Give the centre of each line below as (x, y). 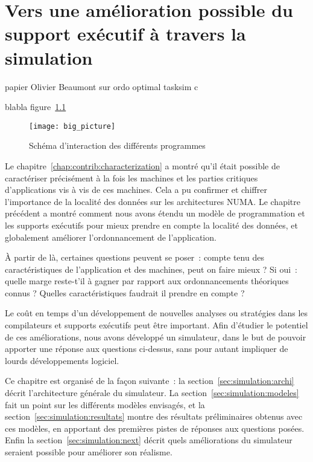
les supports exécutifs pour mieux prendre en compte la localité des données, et (151, 225)
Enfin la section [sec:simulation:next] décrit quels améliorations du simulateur (149, 440)
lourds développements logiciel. (62, 360)
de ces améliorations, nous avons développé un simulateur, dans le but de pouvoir (156, 337)
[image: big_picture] (72, 126)
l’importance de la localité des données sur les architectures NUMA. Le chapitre (153, 201)
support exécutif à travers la (125, 34)
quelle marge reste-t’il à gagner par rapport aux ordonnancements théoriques (147, 281)
